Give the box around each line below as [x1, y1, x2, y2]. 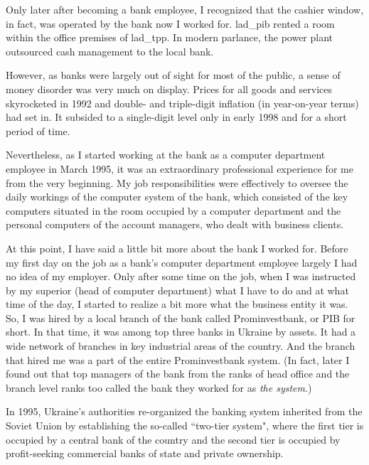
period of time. [6, 123, 70, 138]
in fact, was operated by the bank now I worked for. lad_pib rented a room [6, 16, 335, 31]
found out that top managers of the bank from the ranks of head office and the [6, 366, 350, 381]
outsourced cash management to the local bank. [6, 43, 214, 58]
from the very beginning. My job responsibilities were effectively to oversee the [6, 175, 348, 190]
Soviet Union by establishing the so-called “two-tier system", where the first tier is [6, 418, 364, 433]
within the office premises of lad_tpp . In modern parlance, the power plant [6, 30, 333, 45]
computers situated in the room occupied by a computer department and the [6, 203, 341, 218]
